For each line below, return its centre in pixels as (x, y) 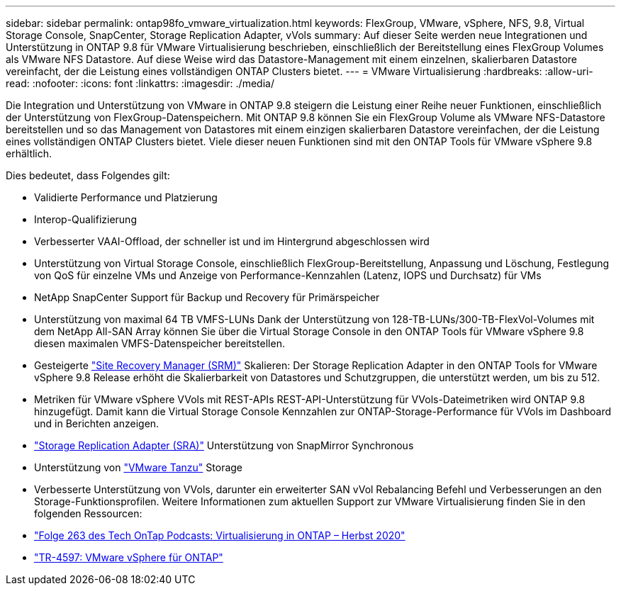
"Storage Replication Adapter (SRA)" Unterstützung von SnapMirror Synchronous (224, 445)
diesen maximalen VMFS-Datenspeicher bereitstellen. (160, 343)
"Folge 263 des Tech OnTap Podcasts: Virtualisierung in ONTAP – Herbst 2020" (220, 535)
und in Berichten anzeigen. (97, 423)
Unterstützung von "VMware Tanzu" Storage (139, 467)
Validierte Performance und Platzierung (126, 197)
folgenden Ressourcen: (88, 513)
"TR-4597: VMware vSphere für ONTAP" (129, 557)
